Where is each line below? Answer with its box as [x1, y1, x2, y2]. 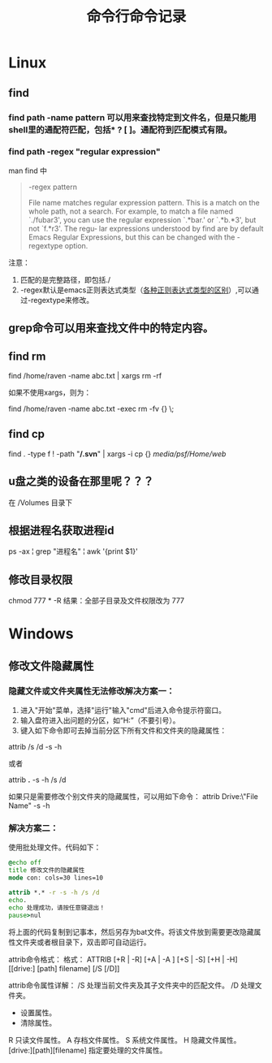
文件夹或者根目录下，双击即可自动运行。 [15, 937, 151, 947]
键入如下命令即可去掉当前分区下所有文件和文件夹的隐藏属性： [19, 726, 227, 736]
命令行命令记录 [86, 7, 187, 26]
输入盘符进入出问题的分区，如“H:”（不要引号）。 [19, 715, 180, 725]
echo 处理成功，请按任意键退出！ [8, 903, 106, 912]
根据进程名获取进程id [8, 524, 114, 538]
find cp [8, 427, 45, 441]
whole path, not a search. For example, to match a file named [28, 206, 234, 216]
